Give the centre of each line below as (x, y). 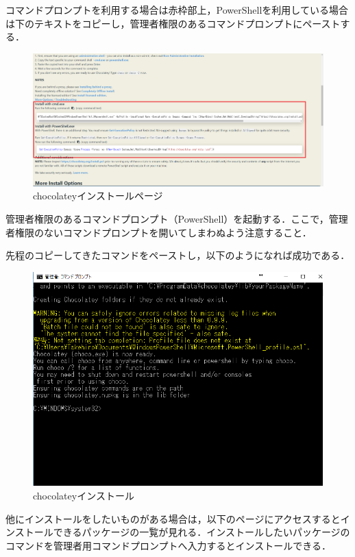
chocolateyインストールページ (98, 196)
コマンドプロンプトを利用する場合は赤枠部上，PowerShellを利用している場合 (177, 10)
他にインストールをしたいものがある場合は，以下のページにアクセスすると (173, 518)
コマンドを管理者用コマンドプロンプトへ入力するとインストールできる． (169, 545)
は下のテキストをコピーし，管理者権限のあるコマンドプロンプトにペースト (173, 23)
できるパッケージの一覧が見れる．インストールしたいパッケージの (201, 532)
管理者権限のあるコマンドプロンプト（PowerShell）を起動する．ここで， (167, 218)
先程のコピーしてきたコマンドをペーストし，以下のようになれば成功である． (178, 255)
